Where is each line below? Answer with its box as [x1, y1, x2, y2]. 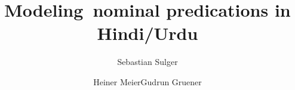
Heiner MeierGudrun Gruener [93, 75, 202, 88]
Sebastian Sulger [117, 55, 178, 68]
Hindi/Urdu [97, 21, 198, 45]
